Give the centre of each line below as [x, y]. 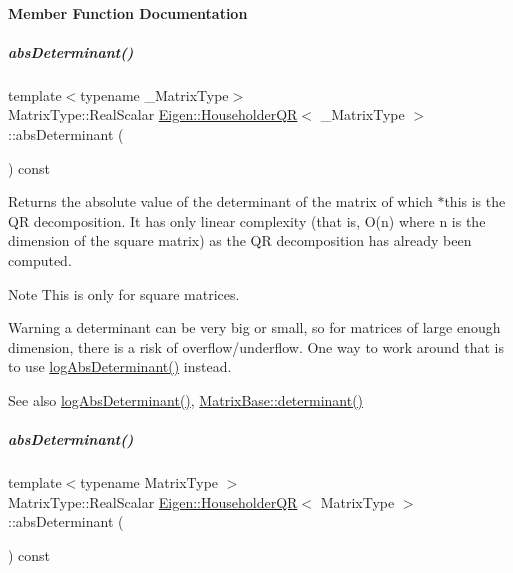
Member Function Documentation [128, 12]
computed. [40, 259]
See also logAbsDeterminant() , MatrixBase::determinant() [186, 399]
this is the [475, 201]
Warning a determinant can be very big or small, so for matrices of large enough [254, 327]
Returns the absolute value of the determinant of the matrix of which [220, 201]
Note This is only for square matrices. [124, 293]
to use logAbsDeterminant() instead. [120, 366]
